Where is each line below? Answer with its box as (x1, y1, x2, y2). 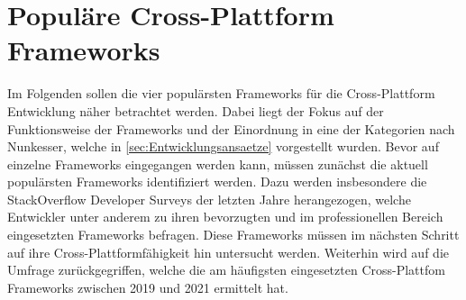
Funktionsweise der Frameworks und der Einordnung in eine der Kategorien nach (7, 119, 455, 138)
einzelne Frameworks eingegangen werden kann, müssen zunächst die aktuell (7, 154, 428, 173)
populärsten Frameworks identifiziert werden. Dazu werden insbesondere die (7, 172, 427, 191)
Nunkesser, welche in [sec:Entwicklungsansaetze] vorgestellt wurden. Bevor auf (7, 137, 439, 156)
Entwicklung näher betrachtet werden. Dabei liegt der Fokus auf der (7, 101, 384, 120)
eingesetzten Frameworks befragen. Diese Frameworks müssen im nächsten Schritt (7, 225, 460, 244)
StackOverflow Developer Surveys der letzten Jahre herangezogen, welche (7, 189, 411, 208)
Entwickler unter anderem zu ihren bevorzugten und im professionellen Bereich (7, 207, 443, 226)
